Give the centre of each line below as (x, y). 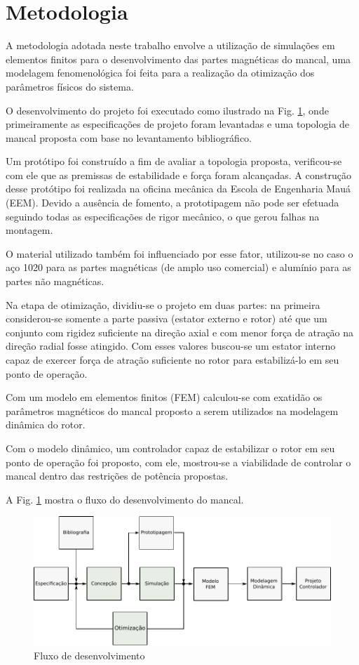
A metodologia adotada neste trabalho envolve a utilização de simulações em (170, 45)
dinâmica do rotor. (46, 424)
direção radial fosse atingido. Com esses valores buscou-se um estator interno (171, 346)
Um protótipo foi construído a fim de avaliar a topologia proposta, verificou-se (174, 161)
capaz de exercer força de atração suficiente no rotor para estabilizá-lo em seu (172, 360)
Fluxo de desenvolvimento (89, 655)
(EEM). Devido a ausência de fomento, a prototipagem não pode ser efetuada (172, 203)
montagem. (29, 230)
